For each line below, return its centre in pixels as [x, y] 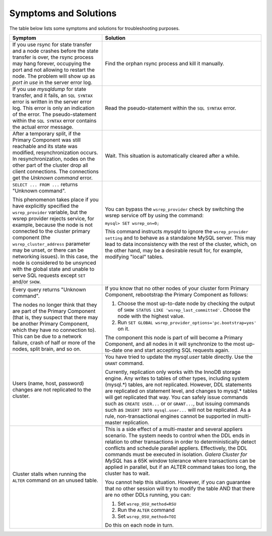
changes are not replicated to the [52, 389]
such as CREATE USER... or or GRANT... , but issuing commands [178, 403]
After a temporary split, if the [46, 133]
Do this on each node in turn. [139, 525]
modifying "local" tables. [134, 257]
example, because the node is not [52, 225]
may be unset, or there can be [48, 250]
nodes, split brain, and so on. [47, 349]
